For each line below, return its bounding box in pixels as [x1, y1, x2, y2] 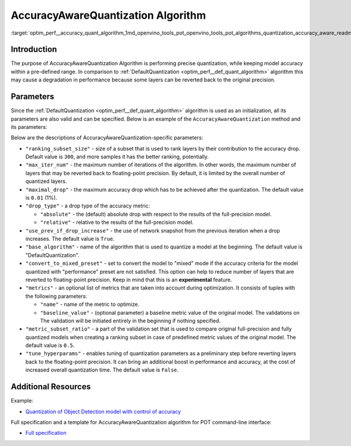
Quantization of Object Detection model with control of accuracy [25, 408, 181, 415]
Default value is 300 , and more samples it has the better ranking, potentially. [25, 153, 209, 161]
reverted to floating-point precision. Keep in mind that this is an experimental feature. [25, 276, 232, 283]
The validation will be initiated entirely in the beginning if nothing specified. [40, 317, 221, 324]
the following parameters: [25, 292, 88, 299]
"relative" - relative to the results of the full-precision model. [40, 219, 194, 226]
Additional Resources [11, 382, 91, 392]
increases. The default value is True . [25, 235, 115, 242]
